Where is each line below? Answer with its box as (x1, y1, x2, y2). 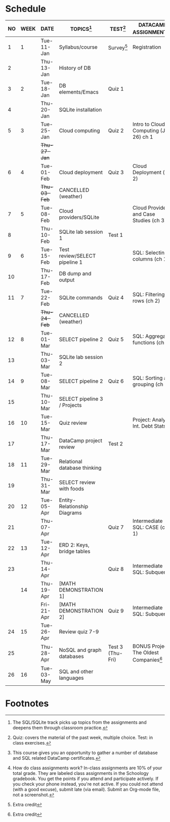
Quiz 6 (108, 378, 124, 385)
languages (59, 674, 84, 681)
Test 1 (108, 231, 123, 238)
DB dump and (59, 270, 92, 277)
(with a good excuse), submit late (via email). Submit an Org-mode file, (12, 786, 160, 792)
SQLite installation (59, 106, 102, 113)
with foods (59, 485, 84, 492)
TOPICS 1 (70, 24, 92, 33)
